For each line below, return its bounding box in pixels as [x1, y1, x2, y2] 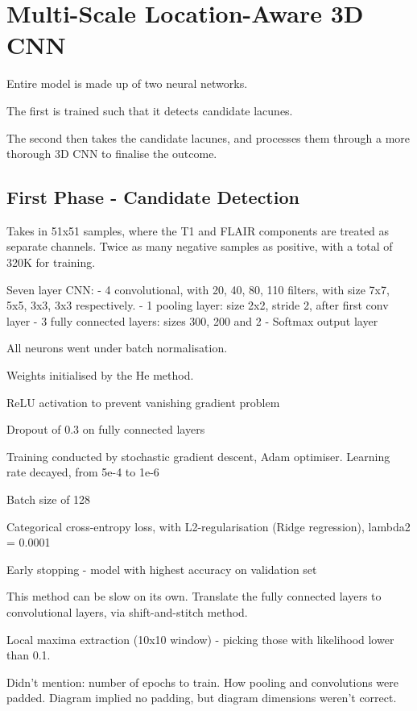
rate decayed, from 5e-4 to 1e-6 [6, 464, 159, 480]
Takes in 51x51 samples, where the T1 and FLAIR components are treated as [6, 222, 390, 239]
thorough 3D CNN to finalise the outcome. [6, 145, 217, 162]
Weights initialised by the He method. [6, 367, 194, 384]
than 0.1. [6, 647, 51, 663]
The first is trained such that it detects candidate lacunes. [6, 102, 293, 118]
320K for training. [6, 254, 96, 271]
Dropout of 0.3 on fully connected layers [6, 421, 205, 438]
